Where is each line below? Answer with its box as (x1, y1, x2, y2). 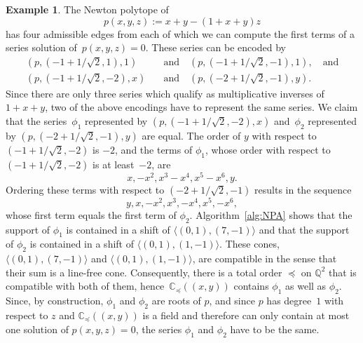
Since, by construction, (6, 293, 104, 308)
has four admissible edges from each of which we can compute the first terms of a (6, 26, 355, 41)
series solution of (6, 40, 77, 55)
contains (233, 278, 269, 293)
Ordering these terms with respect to (6, 182, 165, 196)
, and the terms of (115, 142, 193, 156)
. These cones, (219, 236, 280, 251)
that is (328, 264, 357, 279)
